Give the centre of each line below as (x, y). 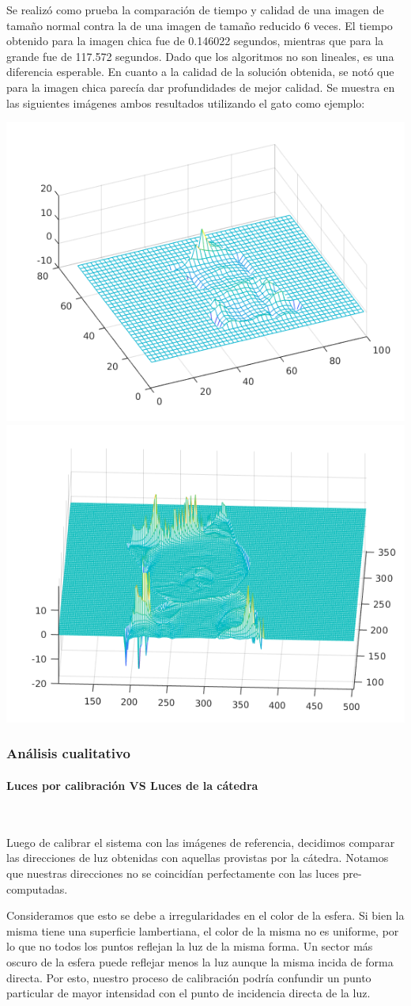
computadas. (37, 888)
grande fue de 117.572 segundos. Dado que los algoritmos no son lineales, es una (200, 56)
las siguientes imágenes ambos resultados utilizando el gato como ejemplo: (186, 102)
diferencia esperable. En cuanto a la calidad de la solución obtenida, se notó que (200, 72)
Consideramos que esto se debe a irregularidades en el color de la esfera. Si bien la (205, 915)
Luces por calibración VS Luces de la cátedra (132, 785)
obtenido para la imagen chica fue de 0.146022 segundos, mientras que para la (195, 41)
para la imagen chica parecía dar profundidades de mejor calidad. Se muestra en (201, 87)
